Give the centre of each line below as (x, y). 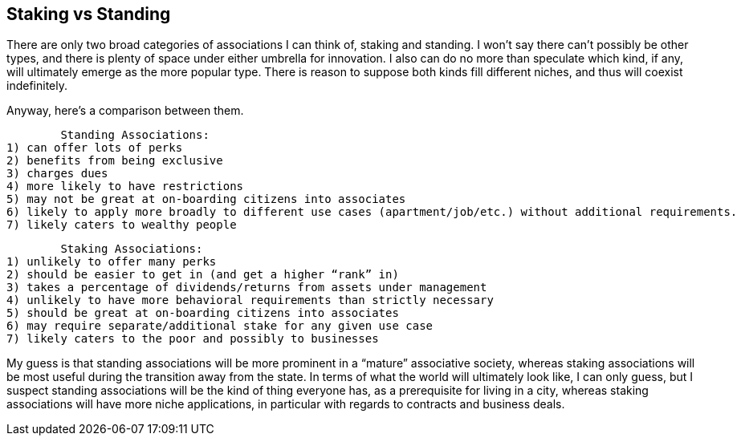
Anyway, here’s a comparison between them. (125, 111)
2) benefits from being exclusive (115, 161)
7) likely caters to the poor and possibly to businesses (193, 339)
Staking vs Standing (89, 14)
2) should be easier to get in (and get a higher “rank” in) (203, 275)
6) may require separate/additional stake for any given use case (220, 326)
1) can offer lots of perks (95, 148)
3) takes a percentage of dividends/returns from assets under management (247, 288)
